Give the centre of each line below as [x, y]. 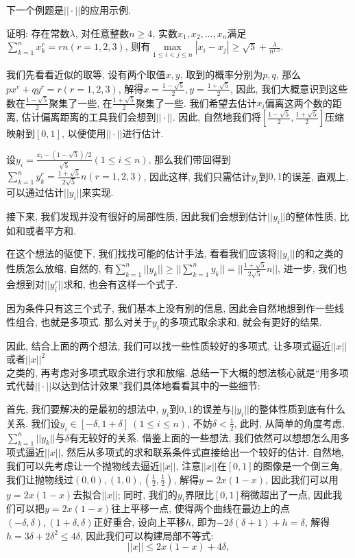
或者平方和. [50, 230]
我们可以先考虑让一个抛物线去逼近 [83, 466]
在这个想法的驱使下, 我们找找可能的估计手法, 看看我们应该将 [142, 253]
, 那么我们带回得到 [190, 159]
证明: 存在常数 [38, 33]
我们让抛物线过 [40, 479]
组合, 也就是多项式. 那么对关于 [84, 321]
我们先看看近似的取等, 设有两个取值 [86, 74]
